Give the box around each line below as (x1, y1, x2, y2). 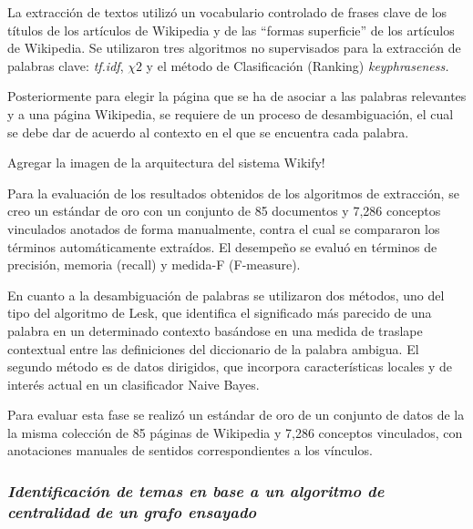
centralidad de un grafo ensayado (7, 500, 257, 523)
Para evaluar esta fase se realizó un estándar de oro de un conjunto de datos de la (7, 405, 465, 424)
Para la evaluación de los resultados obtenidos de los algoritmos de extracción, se (7, 183, 459, 202)
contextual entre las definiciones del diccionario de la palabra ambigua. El (7, 339, 419, 358)
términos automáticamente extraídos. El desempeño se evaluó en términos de (7, 237, 437, 256)
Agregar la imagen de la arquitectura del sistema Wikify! (7, 153, 325, 172)
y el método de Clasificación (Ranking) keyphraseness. (146, 56, 449, 75)
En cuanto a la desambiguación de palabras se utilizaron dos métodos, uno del (7, 285, 445, 304)
